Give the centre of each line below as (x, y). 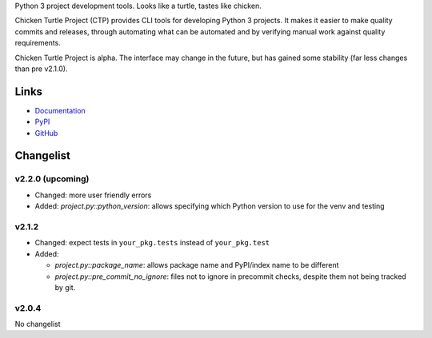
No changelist (38, 324)
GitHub (46, 133)
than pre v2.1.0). (41, 69)
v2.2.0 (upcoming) (52, 179)
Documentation (60, 110)
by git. (65, 287)
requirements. (38, 43)
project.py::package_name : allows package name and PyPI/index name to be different (197, 265)
